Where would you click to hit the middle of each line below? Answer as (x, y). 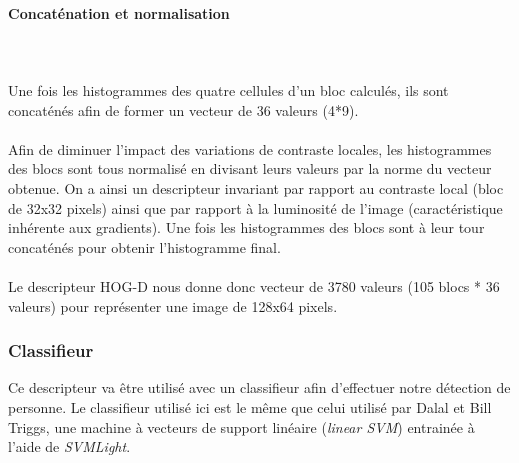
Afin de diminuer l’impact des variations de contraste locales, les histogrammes (250, 148)
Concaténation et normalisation (119, 12)
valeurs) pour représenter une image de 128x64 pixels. (173, 305)
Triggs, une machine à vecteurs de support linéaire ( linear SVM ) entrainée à (241, 426)
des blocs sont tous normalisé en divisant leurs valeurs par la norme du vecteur (250, 168)
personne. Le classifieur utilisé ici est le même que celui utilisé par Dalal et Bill (250, 406)
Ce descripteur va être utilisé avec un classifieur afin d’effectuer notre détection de (259, 387)
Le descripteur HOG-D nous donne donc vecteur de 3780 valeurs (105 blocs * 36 (254, 285)
